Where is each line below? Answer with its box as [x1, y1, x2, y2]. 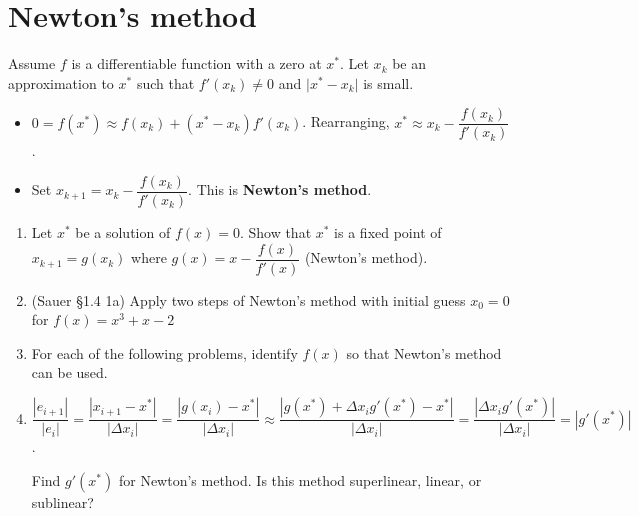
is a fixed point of [334, 222, 442, 243]
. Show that [239, 222, 312, 243]
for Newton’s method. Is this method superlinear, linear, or [118, 469, 482, 490]
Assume [8, 53, 56, 74]
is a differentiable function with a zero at [71, 53, 322, 74]
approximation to [8, 72, 114, 93]
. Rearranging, [302, 111, 390, 132]
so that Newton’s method [346, 342, 502, 363]
